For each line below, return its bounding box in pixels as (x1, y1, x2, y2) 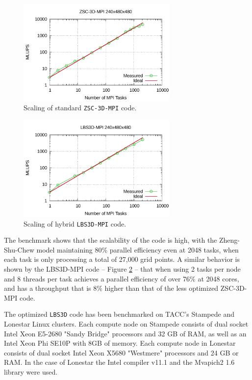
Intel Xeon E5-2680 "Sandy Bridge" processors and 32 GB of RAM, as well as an (4, 328, 247, 338)
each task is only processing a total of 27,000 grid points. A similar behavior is (4, 254, 240, 264)
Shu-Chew (4, 244, 34, 254)
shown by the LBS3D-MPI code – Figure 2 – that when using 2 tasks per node (4, 264, 241, 274)
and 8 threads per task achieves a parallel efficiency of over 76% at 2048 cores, (4, 273, 239, 283)
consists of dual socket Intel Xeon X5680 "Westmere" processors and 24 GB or (4, 347, 239, 357)
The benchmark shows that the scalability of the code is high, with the (4, 235, 217, 245)
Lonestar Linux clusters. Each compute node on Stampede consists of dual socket (4, 319, 249, 329)
